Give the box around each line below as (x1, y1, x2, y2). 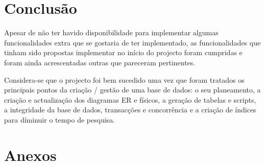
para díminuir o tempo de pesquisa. (4, 114, 115, 125)
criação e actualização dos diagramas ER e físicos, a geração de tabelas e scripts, (4, 94, 256, 105)
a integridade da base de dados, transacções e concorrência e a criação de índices (4, 104, 256, 115)
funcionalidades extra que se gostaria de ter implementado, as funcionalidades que (4, 37, 261, 48)
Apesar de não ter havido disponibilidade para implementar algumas (4, 27, 219, 38)
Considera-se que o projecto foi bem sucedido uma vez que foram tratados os (4, 74, 245, 85)
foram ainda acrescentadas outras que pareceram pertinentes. (4, 57, 196, 67)
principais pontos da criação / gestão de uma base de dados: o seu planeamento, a (4, 84, 261, 95)
